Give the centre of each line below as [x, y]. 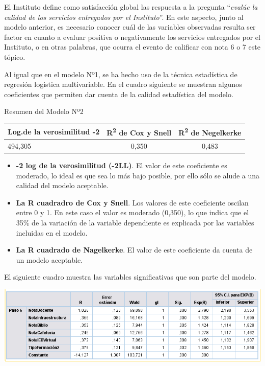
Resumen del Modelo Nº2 [44, 111]
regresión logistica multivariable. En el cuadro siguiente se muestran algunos [123, 84]
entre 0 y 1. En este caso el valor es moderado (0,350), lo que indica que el [132, 212]
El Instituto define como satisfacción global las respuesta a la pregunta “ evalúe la [131, 7]
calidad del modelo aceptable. [62, 185]
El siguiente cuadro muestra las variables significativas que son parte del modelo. [130, 277]
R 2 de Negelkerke [210, 132]
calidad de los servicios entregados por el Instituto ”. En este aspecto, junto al [124, 17]
